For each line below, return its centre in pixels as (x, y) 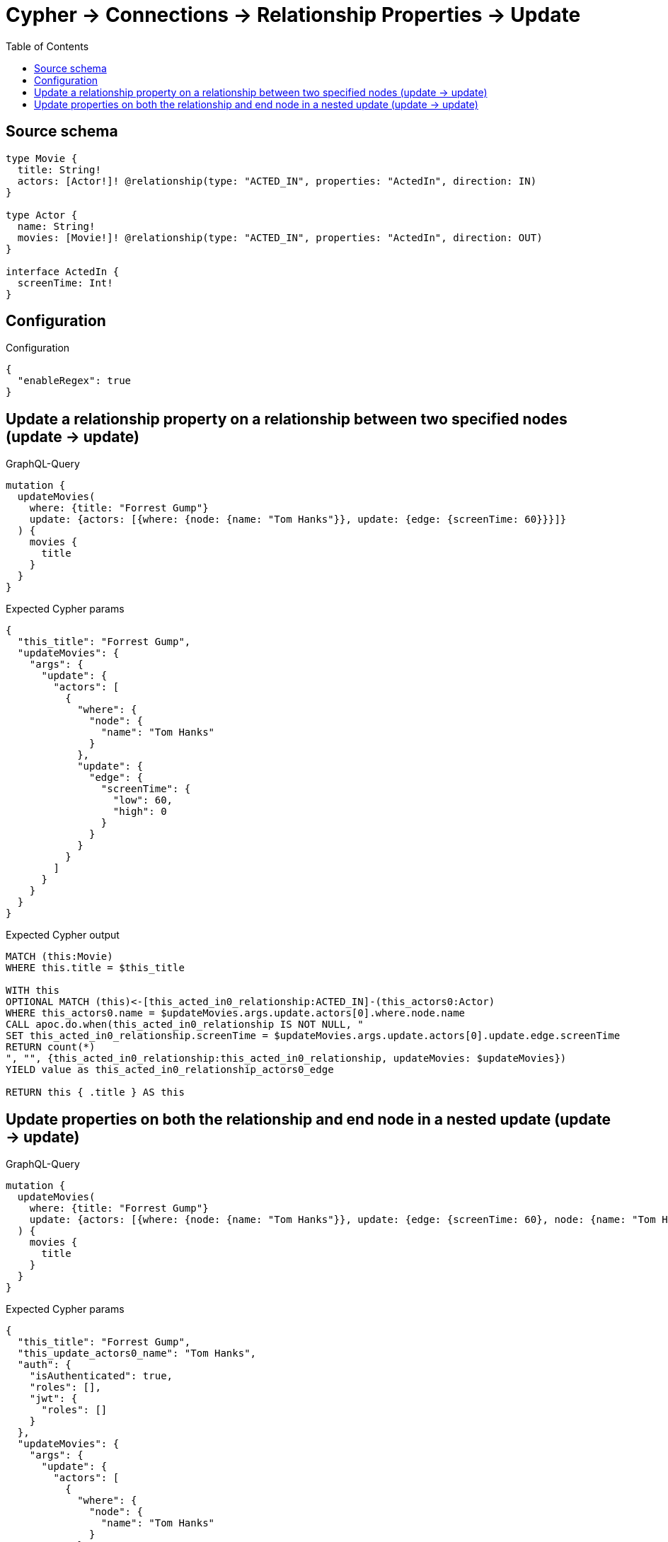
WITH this (33, 991)
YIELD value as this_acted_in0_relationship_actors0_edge (170, 1070)
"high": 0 (140, 812)
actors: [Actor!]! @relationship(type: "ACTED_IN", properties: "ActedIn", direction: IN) (277, 181)
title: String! (59, 169)
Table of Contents (47, 46)
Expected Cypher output (63, 935)
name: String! (56, 226)
